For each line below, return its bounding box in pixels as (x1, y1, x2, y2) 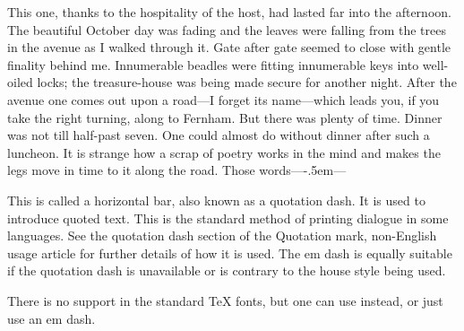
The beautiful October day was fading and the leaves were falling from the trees (7, 20, 446, 39)
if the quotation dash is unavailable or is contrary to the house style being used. (7, 261, 446, 280)
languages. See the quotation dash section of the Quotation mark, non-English (7, 226, 437, 245)
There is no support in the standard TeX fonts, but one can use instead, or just (7, 291, 443, 309)
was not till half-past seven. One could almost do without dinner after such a (7, 126, 430, 144)
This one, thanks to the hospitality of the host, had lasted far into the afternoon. (7, 3, 451, 21)
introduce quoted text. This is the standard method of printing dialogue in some (7, 208, 449, 227)
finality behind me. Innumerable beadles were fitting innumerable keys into (7, 55, 419, 74)
